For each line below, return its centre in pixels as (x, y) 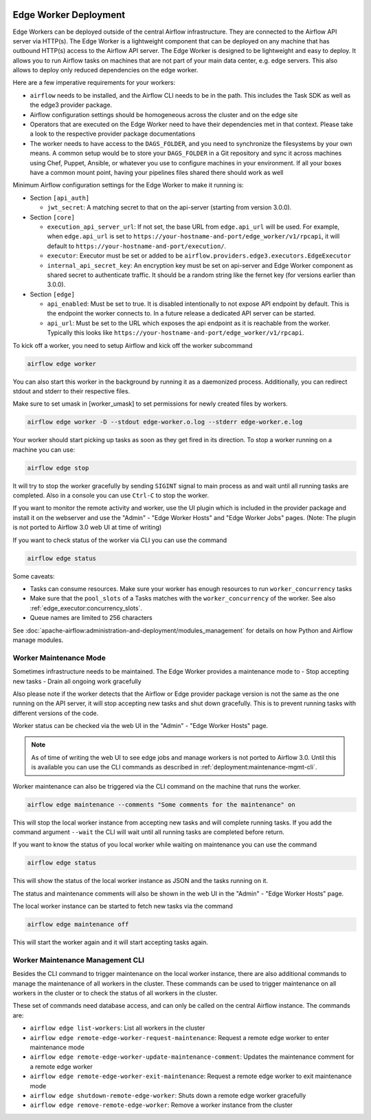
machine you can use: (44, 449)
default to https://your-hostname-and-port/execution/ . (137, 246)
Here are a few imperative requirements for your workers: (94, 83)
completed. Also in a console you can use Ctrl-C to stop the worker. (111, 495)
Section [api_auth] (60, 198)
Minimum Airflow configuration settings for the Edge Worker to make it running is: (128, 185)
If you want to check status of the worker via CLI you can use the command (120, 540)
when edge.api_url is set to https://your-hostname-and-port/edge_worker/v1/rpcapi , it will (193, 236)
